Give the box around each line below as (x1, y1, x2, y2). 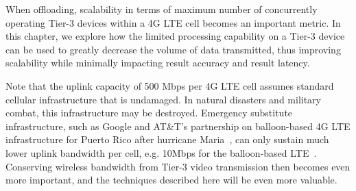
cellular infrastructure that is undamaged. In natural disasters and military (5, 92, 321, 106)
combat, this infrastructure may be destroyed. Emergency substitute (5, 105, 293, 120)
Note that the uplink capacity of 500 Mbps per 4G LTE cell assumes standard (5, 78, 334, 92)
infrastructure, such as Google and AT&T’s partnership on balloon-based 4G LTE (5, 118, 351, 133)
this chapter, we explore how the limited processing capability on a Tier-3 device (5, 29, 345, 43)
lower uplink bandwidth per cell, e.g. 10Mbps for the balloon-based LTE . (5, 145, 317, 160)
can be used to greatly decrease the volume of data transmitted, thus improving (5, 42, 341, 56)
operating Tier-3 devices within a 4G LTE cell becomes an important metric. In (5, 15, 341, 29)
